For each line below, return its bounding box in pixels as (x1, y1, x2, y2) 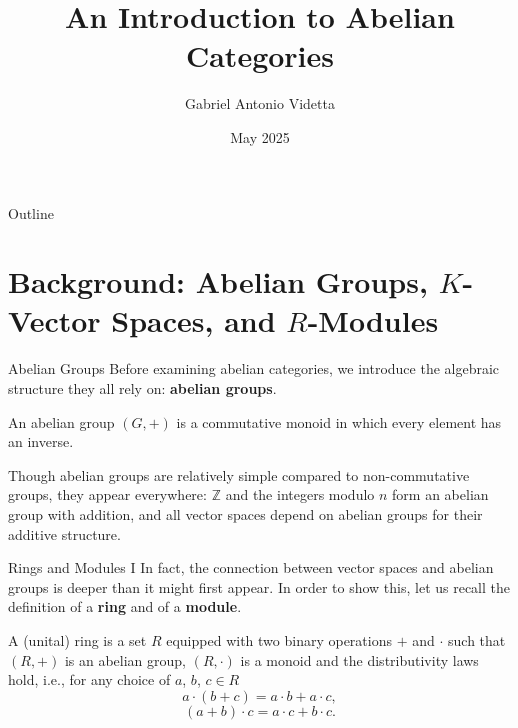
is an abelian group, (64, 649, 186, 670)
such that (448, 629, 506, 650)
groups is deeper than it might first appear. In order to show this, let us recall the (8, 576, 511, 597)
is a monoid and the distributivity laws (240, 649, 479, 670)
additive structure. (8, 523, 121, 544)
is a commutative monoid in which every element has (176, 411, 502, 432)
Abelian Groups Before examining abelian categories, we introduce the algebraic (8, 358, 500, 379)
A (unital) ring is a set (8, 629, 147, 650)
